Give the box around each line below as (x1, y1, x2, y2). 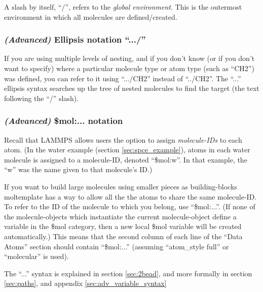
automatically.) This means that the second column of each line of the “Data (4, 231, 243, 241)
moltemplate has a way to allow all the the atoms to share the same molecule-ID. (4, 191, 257, 202)
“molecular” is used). (4, 251, 69, 262)
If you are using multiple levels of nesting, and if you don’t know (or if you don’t (4, 53, 255, 63)
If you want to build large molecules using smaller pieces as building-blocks (4, 181, 237, 191)
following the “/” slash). (4, 92, 79, 103)
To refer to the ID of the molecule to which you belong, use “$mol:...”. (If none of (4, 201, 255, 212)
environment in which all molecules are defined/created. (4, 11, 177, 22)
